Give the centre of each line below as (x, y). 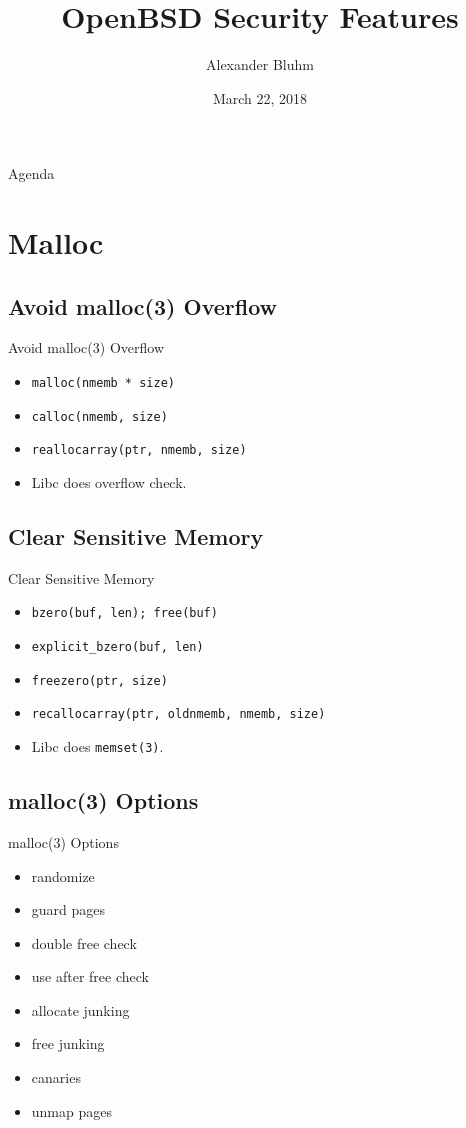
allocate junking (80, 1009)
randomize (63, 875)
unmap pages (71, 1110)
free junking (68, 1043)
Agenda (31, 173)
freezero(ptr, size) (99, 680)
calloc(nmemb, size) (99, 416)
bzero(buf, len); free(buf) (124, 613)
